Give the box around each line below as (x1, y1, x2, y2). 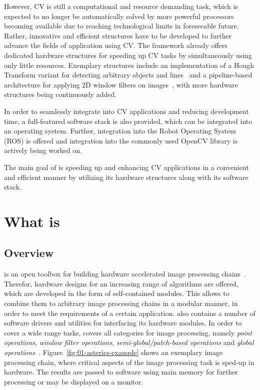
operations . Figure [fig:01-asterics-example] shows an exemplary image (4, 347, 223, 357)
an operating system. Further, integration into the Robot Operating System (4, 125, 236, 136)
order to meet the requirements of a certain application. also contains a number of (4, 307, 255, 318)
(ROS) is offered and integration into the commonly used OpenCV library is (4, 135, 238, 145)
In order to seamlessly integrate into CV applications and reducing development (4, 105, 249, 116)
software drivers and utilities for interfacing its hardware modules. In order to (4, 317, 242, 328)
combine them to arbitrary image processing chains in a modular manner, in (4, 298, 238, 308)
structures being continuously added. (4, 89, 117, 99)
